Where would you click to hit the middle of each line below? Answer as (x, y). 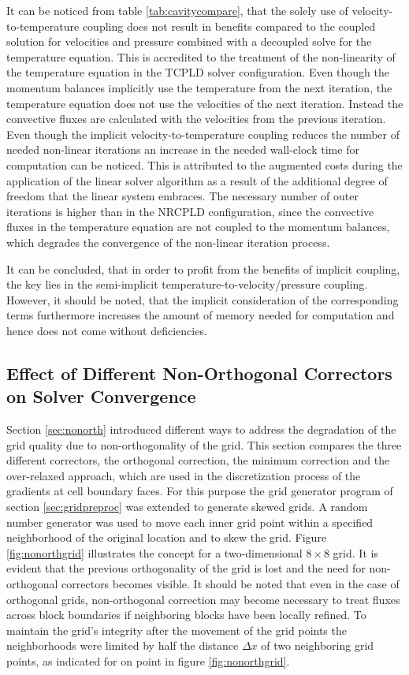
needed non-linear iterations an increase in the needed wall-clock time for (183, 149)
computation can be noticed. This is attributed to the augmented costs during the (204, 164)
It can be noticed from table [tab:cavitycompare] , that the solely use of (177, 10)
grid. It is (355, 552)
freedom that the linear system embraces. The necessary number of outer (183, 196)
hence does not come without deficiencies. (107, 330)
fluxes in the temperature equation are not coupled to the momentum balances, (198, 227)
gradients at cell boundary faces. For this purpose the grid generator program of (200, 491)
